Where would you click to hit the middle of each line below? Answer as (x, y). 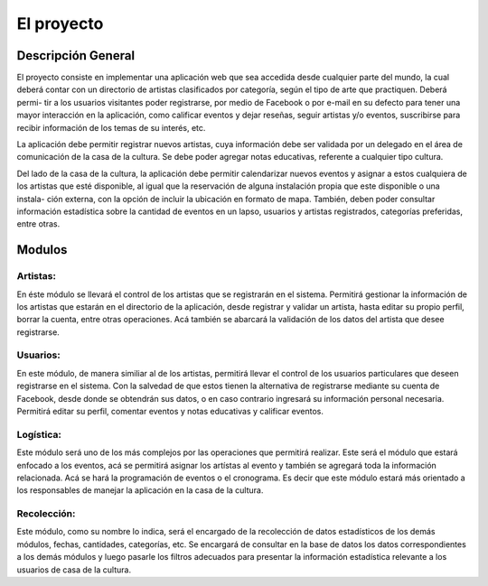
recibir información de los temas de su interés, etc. (111, 127)
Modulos (42, 250)
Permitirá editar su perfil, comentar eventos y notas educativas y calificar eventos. (170, 411)
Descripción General (76, 56)
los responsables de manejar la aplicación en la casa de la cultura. (140, 490)
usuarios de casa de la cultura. (74, 570)
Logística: (39, 434)
